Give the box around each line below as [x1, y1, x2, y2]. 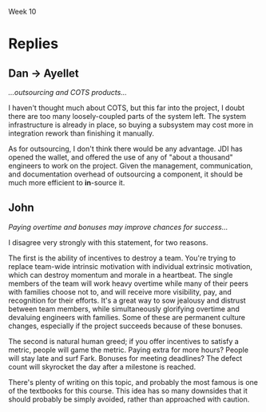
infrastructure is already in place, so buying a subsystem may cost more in [8, 120, 254, 129]
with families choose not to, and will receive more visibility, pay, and [8, 287, 232, 296]
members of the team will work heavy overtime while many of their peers [8, 279, 249, 288]
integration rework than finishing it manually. [8, 129, 154, 138]
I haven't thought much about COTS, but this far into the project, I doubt [8, 103, 245, 113]
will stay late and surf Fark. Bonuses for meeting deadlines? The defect [8, 353, 243, 362]
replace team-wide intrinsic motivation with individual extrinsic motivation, [8, 261, 253, 271]
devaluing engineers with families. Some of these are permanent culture [8, 312, 246, 322]
